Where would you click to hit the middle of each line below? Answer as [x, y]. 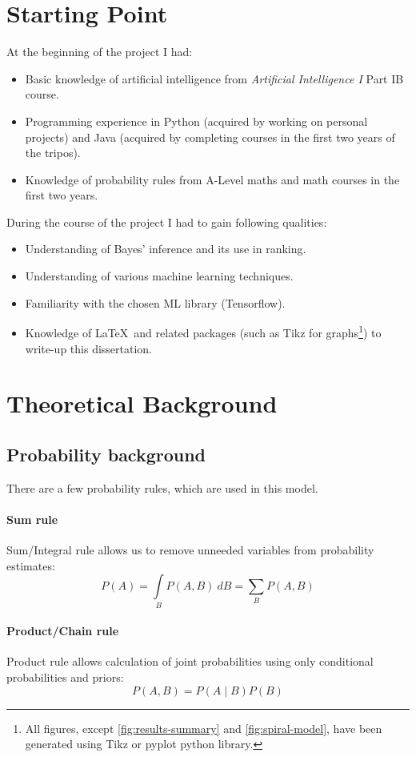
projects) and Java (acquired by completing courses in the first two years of [210, 137]
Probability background [106, 454]
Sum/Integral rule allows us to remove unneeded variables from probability [190, 550]
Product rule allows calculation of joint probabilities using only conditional [190, 661]
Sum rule [32, 519]
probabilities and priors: [65, 676]
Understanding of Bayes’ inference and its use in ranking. [166, 249]
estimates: [31, 565]
